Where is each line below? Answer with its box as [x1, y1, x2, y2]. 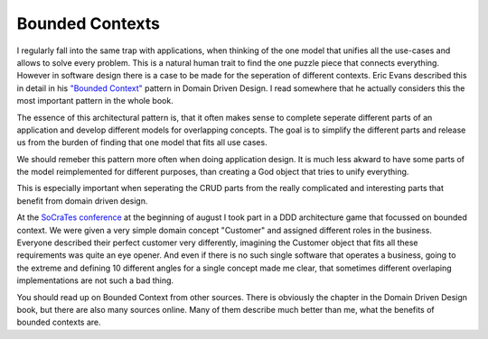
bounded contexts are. [16, 316, 101, 328]
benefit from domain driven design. [16, 195, 148, 206]
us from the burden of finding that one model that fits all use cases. [16, 137, 267, 148]
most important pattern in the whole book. [16, 96, 174, 106]
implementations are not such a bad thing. [16, 275, 174, 286]
